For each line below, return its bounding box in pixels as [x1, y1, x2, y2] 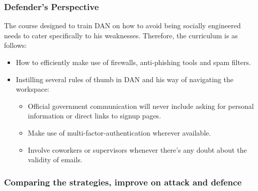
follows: [4, 40, 27, 50]
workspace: [16, 84, 50, 94]
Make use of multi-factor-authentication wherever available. [28, 127, 211, 138]
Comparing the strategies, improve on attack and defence [4, 175, 242, 188]
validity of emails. [28, 154, 82, 165]
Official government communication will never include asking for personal [28, 100, 254, 111]
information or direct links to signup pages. [28, 110, 161, 121]
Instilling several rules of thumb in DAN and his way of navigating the [16, 74, 234, 84]
